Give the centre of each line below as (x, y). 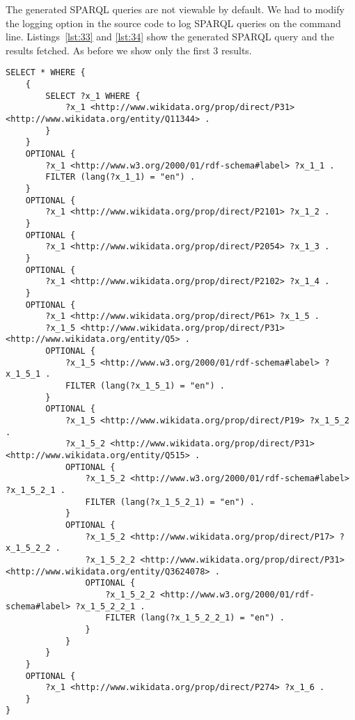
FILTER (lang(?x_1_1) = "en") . (120, 177)
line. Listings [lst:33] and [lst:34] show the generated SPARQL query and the (170, 37)
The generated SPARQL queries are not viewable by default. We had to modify (175, 9)
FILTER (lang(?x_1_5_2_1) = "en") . (170, 502)
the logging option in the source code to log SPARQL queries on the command (173, 23)
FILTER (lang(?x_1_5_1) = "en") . (145, 386)
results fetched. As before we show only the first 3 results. (129, 50)
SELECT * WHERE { (46, 73)
